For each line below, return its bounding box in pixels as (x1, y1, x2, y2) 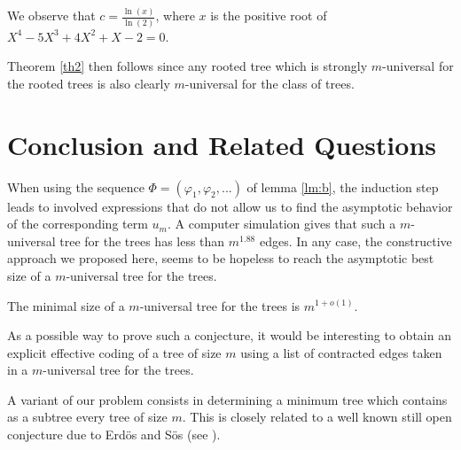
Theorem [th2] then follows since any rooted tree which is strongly (7, 57, 368, 75)
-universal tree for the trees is (139, 296, 301, 314)
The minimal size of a (7, 296, 125, 314)
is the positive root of (210, 6, 327, 25)
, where (155, 6, 195, 25)
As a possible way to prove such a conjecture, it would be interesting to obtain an (7, 326, 451, 345)
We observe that (7, 6, 96, 25)
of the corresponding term (7, 214, 148, 233)
